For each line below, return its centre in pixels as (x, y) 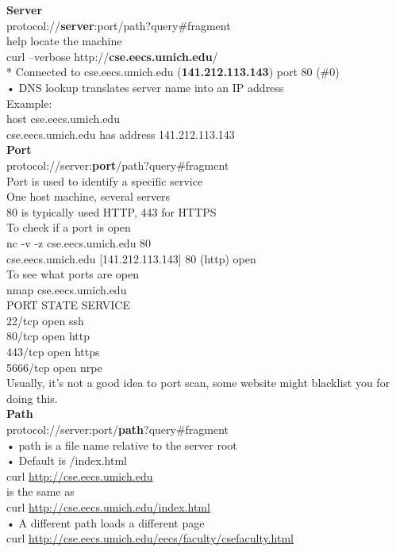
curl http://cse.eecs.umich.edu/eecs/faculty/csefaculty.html (150, 538)
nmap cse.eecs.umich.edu (67, 289)
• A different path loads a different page (106, 522)
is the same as (40, 491)
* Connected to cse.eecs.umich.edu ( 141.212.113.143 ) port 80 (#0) (173, 72)
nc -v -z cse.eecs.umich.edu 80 (79, 242)
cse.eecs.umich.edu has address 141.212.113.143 (121, 134)
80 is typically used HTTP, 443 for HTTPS (111, 211)
